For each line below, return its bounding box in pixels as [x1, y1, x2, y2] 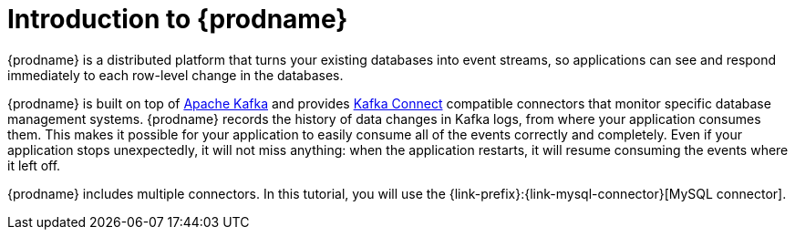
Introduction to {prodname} [7, 4, 348, 35]
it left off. [7, 157, 61, 173]
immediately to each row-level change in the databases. [7, 67, 344, 83]
